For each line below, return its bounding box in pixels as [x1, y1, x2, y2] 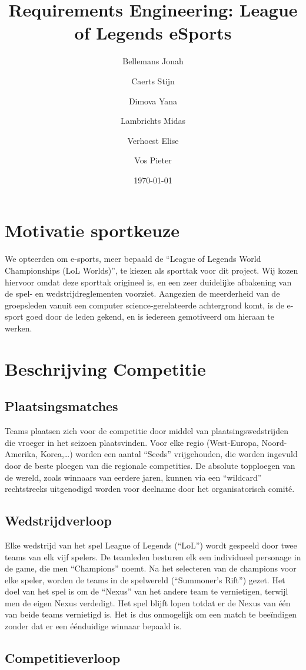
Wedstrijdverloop [5, 511, 112, 530]
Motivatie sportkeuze [5, 218, 180, 242]
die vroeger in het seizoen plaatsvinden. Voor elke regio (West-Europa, [5, 436, 259, 448]
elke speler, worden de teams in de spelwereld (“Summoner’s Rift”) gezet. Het [5, 573, 285, 586]
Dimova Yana [128, 94, 178, 107]
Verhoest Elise [127, 134, 179, 146]
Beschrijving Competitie [5, 356, 206, 380]
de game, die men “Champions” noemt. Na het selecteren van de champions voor [5, 562, 297, 574]
